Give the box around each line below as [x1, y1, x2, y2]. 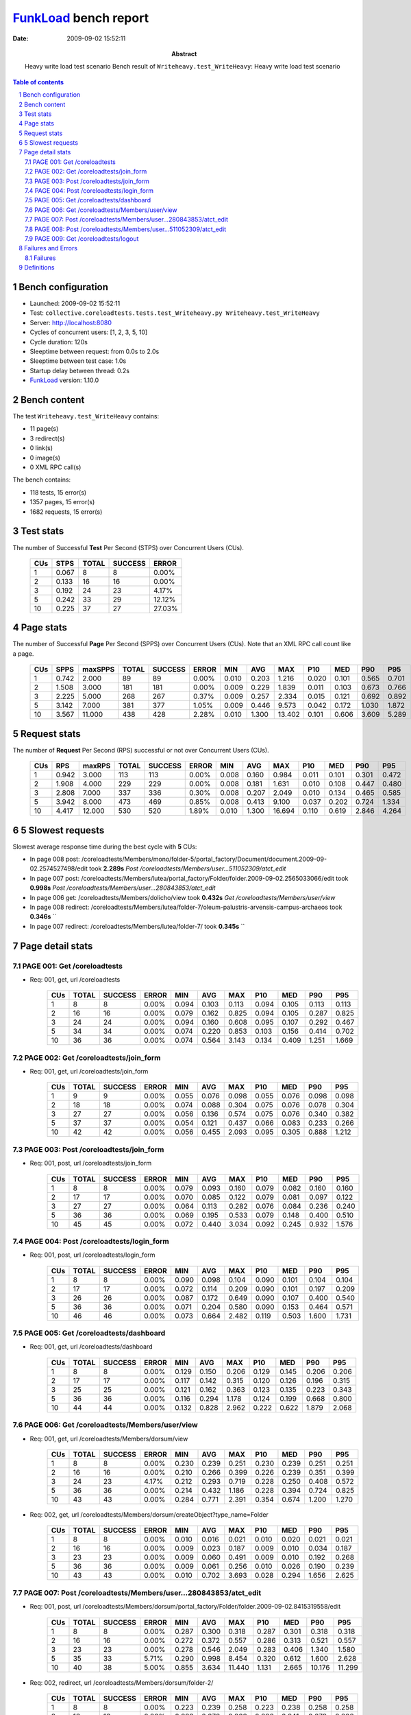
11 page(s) [29, 425, 59, 433]
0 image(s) [29, 453, 61, 462]
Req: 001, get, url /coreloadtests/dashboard [29, 1343, 153, 1351]
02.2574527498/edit [29, 864, 88, 873]
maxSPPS [82, 665, 115, 674]
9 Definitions [18, 263, 55, 272]
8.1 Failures [25, 254, 56, 262]
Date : [12, 34, 29, 43]
